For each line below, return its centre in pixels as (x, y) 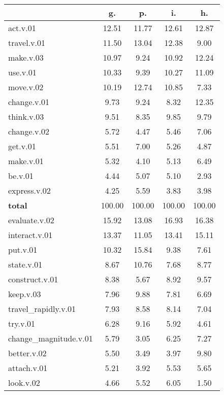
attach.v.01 (28, 368)
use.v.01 (22, 72)
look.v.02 (24, 383)
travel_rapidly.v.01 (42, 309)
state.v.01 (25, 264)
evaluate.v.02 (31, 220)
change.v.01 (29, 102)
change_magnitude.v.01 (51, 338)
